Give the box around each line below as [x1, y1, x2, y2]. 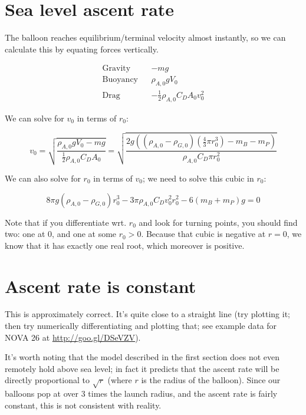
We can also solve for [5, 172, 81, 184]
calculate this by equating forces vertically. [5, 42, 159, 55]
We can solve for [5, 111, 64, 124]
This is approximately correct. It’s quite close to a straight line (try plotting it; [5, 308, 290, 320]
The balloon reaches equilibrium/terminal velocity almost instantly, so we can [5, 31, 286, 44]
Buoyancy [102, 75, 138, 84]
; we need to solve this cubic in [143, 172, 254, 184]
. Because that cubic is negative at [141, 228, 266, 240]
